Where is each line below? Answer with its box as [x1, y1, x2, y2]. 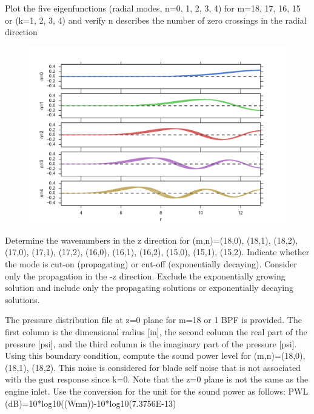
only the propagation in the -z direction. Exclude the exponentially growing [5, 269, 286, 282]
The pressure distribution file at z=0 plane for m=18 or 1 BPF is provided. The [5, 313, 302, 326]
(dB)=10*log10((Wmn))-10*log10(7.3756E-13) [5, 396, 176, 409]
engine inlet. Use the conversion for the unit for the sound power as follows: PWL [5, 385, 309, 397]
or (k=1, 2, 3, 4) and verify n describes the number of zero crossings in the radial [5, 13, 307, 26]
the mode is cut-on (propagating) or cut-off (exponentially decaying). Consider [5, 258, 297, 270]
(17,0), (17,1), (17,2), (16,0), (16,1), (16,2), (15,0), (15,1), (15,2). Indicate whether [5, 245, 310, 258]
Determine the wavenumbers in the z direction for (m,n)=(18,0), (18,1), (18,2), [5, 233, 298, 246]
